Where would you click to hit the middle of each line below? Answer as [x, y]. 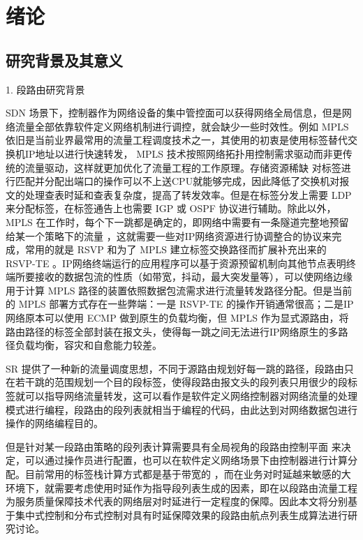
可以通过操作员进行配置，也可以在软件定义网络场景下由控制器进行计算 [186, 460]
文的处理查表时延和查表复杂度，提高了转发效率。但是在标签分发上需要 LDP [179, 194]
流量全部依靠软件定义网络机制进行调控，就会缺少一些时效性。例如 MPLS [182, 126]
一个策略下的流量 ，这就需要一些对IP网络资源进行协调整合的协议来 [178, 235]
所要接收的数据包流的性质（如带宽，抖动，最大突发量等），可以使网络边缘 [184, 277]
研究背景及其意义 [64, 60]
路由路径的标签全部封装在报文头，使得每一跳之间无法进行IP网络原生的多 [172, 331]
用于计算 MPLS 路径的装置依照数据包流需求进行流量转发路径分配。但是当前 [179, 290]
